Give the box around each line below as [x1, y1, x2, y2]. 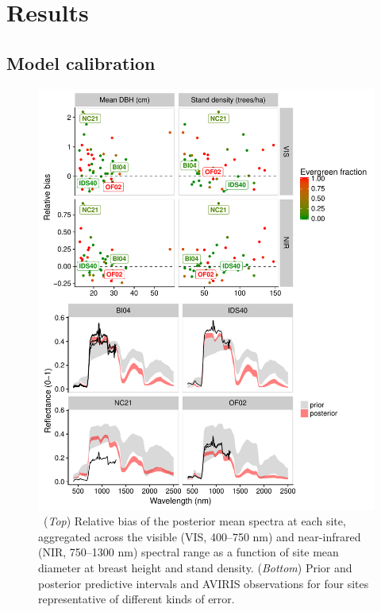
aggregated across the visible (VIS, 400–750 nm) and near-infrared [38, 528, 361, 544]
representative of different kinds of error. [38, 591, 235, 607]
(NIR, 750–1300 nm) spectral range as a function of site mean [38, 544, 339, 560]
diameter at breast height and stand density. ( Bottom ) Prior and [38, 560, 352, 576]
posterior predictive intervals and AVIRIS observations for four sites [38, 575, 369, 591]
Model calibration [6, 50, 156, 75]
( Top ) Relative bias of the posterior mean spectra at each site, [43, 513, 346, 529]
